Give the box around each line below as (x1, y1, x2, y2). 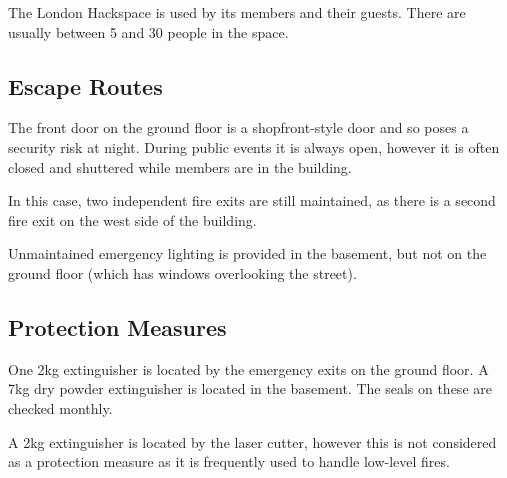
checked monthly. (8, 397, 113, 418)
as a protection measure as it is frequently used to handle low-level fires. (8, 451, 450, 472)
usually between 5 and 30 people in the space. (8, 21, 289, 42)
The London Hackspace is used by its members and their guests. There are (8, 2, 466, 22)
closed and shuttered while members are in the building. (8, 156, 352, 177)
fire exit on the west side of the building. (8, 209, 257, 230)
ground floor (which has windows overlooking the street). (8, 262, 357, 283)
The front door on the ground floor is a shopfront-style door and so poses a (8, 117, 469, 138)
